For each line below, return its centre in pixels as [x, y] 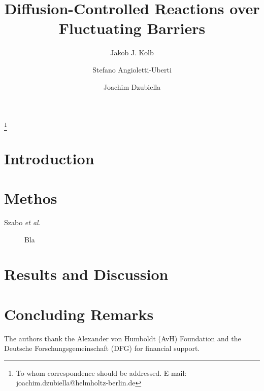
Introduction [49, 158]
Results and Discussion [86, 274]
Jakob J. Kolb [132, 52]
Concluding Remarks [79, 314]
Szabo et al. [22, 222]
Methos [31, 198]
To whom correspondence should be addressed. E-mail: [101, 372]
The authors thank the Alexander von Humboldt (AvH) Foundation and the [123, 338]
